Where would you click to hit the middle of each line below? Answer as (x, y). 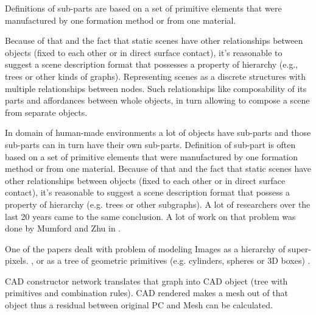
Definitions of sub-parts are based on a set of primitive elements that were (143, 8)
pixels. (17, 260)
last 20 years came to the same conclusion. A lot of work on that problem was (150, 216)
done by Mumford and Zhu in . (63, 228)
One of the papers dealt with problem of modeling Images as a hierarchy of (145, 248)
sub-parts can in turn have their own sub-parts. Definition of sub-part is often (150, 144)
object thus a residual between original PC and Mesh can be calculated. (139, 305)
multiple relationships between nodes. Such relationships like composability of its (156, 88)
